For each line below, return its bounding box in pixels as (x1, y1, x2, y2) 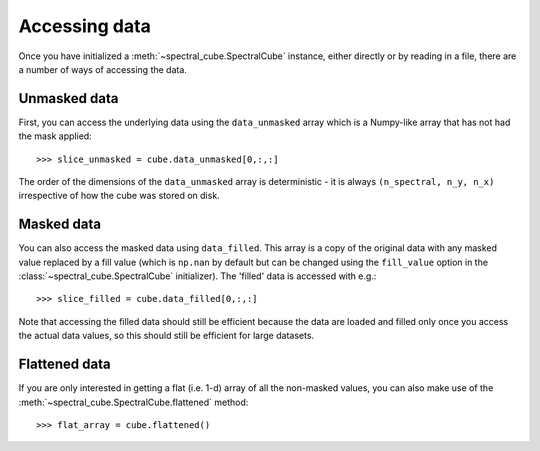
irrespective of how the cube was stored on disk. (18, 190, 220, 202)
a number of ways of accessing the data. (18, 63, 187, 75)
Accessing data (18, 15, 152, 37)
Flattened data (18, 356, 111, 373)
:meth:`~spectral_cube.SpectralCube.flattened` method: (18, 396, 249, 408)
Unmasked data (18, 90, 119, 107)
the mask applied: (18, 130, 92, 142)
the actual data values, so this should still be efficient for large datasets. (18, 330, 315, 342)
